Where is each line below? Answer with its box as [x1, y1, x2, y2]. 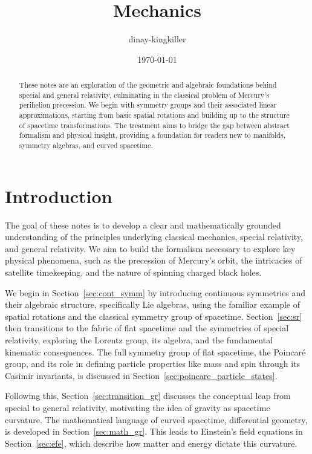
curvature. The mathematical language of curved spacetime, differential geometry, [5, 413, 308, 426]
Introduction [5, 183, 112, 208]
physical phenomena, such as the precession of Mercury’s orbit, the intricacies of [5, 254, 302, 267]
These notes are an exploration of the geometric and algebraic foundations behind [19, 80, 277, 90]
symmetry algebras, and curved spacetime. [19, 140, 153, 151]
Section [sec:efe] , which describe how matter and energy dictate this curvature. [5, 436, 297, 449]
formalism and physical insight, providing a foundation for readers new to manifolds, [19, 130, 285, 140]
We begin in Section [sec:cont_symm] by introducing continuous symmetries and [5, 286, 306, 299]
